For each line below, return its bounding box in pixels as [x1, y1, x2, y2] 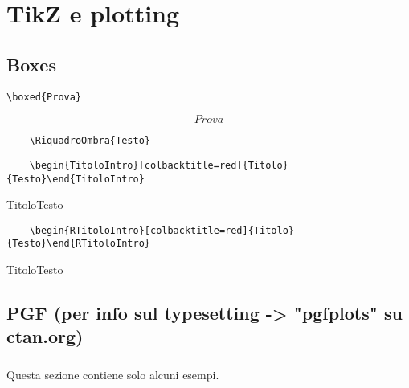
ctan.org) [6, 324, 84, 349]
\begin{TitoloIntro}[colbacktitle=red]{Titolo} [29, 159, 288, 171]
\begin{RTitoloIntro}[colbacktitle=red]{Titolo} [29, 224, 294, 236]
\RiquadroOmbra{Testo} [29, 135, 150, 147]
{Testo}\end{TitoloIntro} [6, 173, 145, 185]
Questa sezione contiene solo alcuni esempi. [6, 366, 219, 383]
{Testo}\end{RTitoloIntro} [6, 238, 150, 250]
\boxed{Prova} [6, 91, 82, 103]
